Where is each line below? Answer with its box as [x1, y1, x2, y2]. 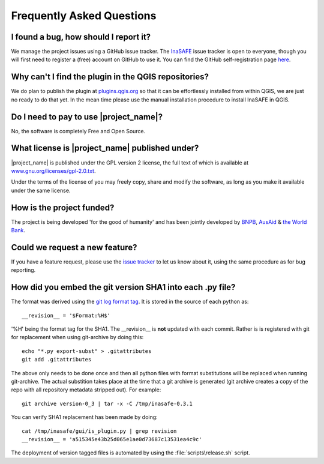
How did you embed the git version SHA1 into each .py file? [11, 282, 236, 292]
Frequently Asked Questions [11, 9, 157, 22]
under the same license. [11, 187, 71, 194]
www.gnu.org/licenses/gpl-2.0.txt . [11, 167, 96, 174]
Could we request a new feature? [11, 242, 137, 252]
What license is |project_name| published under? [11, 143, 199, 153]
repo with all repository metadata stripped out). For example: [11, 386, 161, 393]
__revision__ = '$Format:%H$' [22, 312, 111, 319]
